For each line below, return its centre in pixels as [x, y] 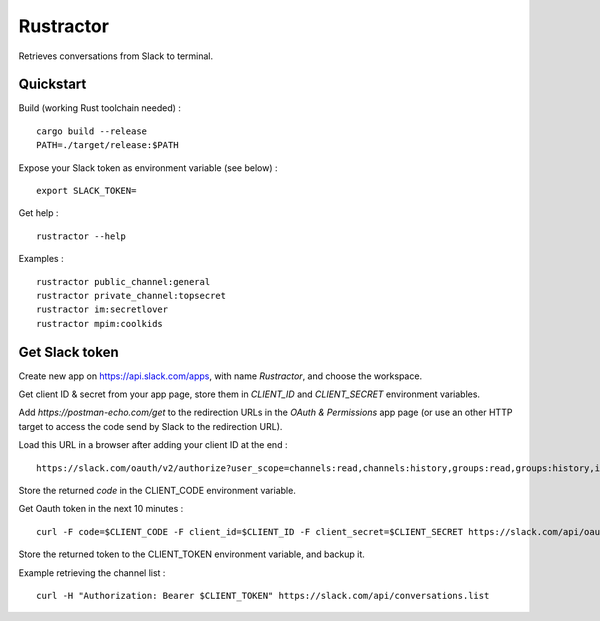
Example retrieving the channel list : [92, 572]
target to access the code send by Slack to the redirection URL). [150, 426]
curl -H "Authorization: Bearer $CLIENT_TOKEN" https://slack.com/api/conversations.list [263, 595]
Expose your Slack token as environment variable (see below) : [148, 167]
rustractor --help [81, 236]
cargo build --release [92, 131]
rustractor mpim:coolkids [100, 323]
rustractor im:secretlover [102, 309]
